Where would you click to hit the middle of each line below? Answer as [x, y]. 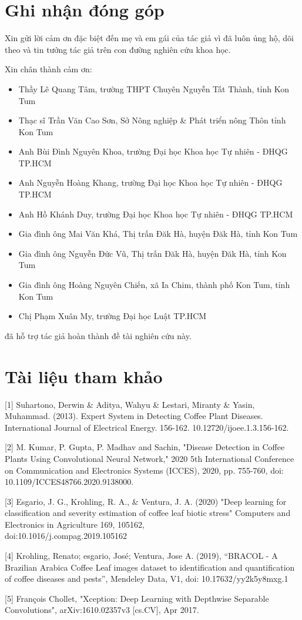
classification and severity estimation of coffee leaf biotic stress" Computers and [148, 513]
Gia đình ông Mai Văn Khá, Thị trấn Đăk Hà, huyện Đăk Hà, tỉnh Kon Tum [158, 234]
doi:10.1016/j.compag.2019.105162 [66, 536]
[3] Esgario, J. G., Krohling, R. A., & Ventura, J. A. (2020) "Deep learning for [146, 501]
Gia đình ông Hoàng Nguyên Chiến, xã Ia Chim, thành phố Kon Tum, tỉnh [154, 285]
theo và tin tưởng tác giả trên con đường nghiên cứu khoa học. [118, 49]
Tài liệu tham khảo [84, 376]
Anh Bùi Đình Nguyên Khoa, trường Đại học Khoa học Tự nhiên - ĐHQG [153, 151]
